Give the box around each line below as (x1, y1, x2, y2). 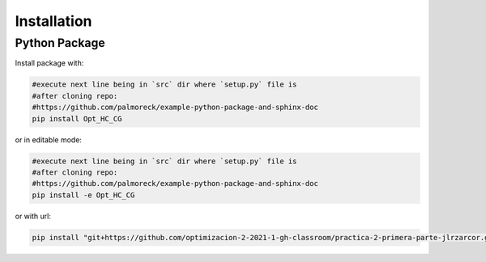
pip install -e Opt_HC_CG (32, 190, 135, 200)
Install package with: (15, 58, 84, 68)
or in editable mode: (15, 134, 83, 145)
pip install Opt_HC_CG (32, 114, 122, 123)
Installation (15, 12, 92, 30)
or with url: (15, 211, 52, 221)
